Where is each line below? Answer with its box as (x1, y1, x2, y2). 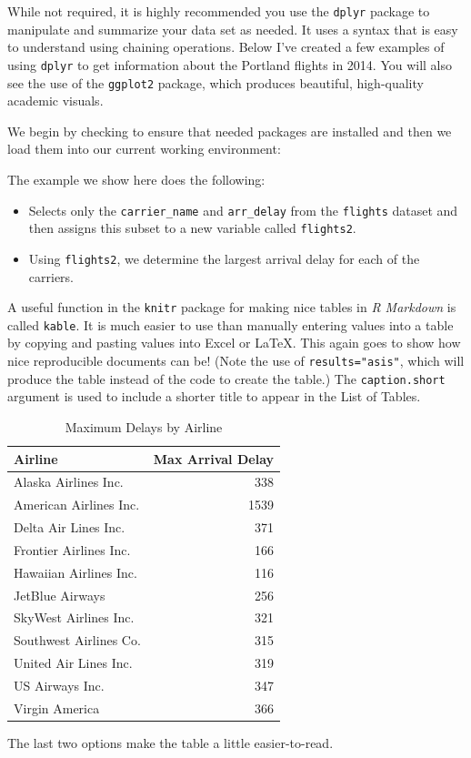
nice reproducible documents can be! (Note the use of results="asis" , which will (7, 351, 465, 369)
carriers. (28, 267, 74, 286)
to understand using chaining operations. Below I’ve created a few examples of (7, 37, 445, 56)
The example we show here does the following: (7, 169, 266, 188)
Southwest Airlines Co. (14, 631, 141, 650)
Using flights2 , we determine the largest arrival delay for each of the (28, 248, 420, 268)
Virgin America (14, 698, 100, 717)
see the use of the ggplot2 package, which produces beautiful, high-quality (7, 73, 424, 92)
